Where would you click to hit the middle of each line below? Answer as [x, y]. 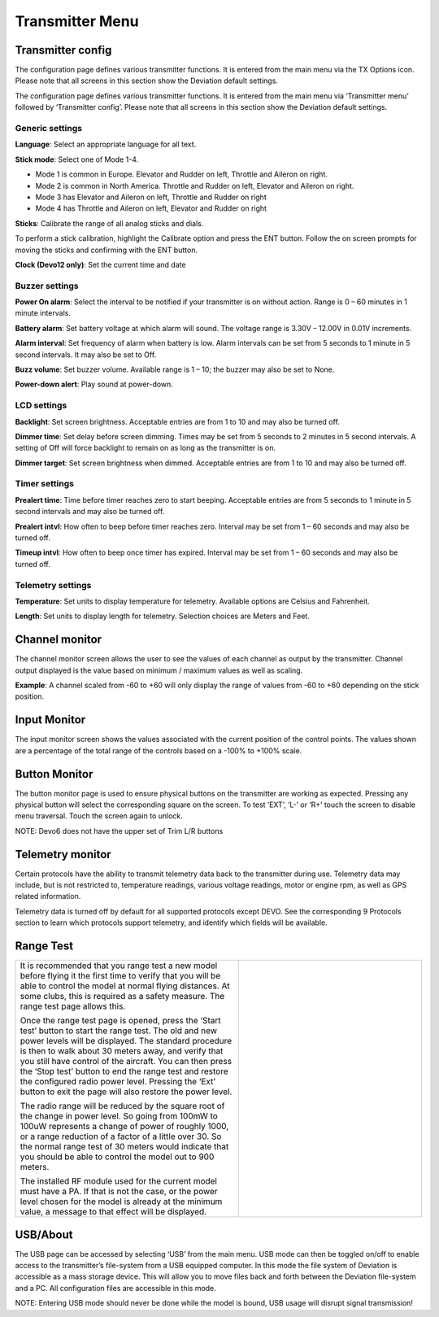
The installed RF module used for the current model [118, 1181]
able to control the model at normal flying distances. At [125, 986]
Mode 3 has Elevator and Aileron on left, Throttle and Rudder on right [151, 197]
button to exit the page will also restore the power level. [126, 1092]
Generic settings [49, 128]
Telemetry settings [53, 585]
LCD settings [41, 405]
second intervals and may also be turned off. [90, 512]
